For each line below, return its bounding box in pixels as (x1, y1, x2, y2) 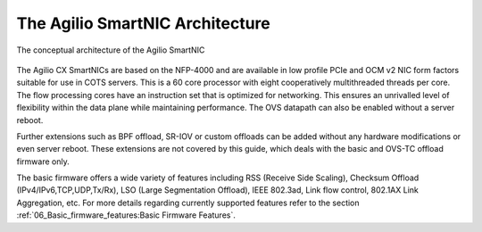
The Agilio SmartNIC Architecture (16, 13, 271, 33)
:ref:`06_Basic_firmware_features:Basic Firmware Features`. (16, 210, 236, 220)
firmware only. (16, 156, 71, 167)
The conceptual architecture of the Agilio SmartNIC (16, 45, 205, 55)
